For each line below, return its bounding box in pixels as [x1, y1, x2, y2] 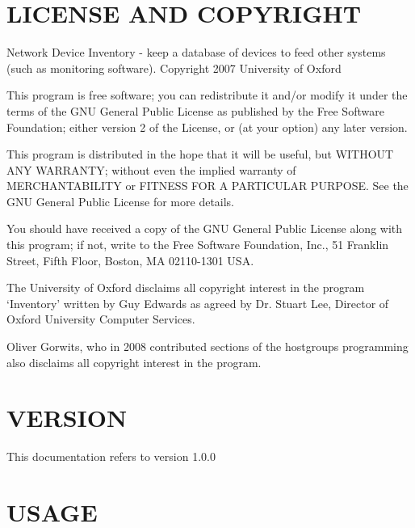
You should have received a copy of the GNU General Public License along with [6, 220, 403, 237]
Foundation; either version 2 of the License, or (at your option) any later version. [6, 118, 408, 135]
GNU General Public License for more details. [6, 192, 235, 209]
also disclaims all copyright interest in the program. [6, 353, 262, 370]
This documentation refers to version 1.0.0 [6, 448, 216, 465]
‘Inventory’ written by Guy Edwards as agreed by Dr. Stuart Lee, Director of [6, 294, 389, 311]
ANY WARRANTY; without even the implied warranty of [6, 161, 296, 178]
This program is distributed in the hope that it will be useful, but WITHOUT [6, 146, 394, 163]
